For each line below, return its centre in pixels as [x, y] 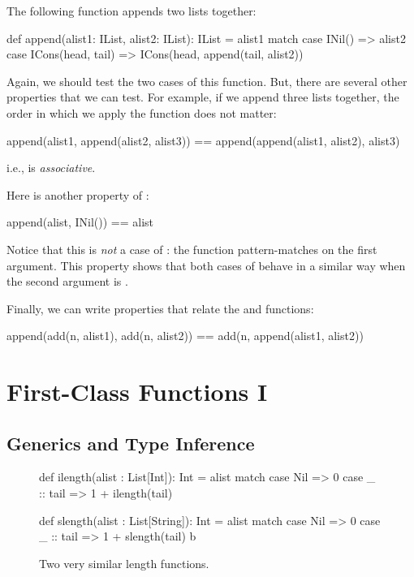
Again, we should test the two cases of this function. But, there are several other [207, 81]
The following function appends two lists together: [132, 11]
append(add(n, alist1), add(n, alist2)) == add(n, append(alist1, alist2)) [185, 336]
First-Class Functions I [137, 392]
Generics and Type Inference [131, 443]
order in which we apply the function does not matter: [142, 112]
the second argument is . [67, 281]
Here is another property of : [78, 194]
